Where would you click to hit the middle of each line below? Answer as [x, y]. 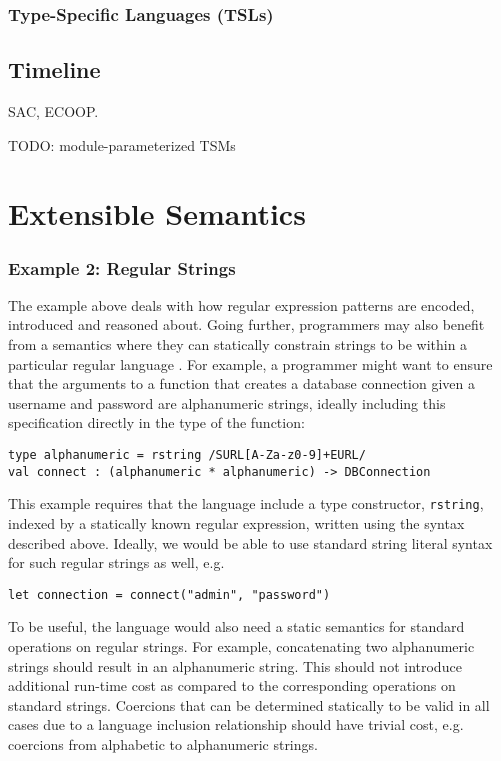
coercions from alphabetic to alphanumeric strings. [163, 743]
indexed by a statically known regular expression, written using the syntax [236, 522]
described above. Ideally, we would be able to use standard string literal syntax [250, 542]
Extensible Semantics [157, 213]
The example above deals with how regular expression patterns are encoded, [241, 304]
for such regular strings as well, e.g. [116, 562]
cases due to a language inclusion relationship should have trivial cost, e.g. [236, 724]
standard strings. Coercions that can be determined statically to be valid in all [249, 704]
